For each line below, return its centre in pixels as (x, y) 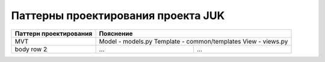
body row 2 (31, 49)
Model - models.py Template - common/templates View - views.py (193, 41)
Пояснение (116, 33)
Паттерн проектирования (54, 33)
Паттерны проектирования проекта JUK (118, 15)
